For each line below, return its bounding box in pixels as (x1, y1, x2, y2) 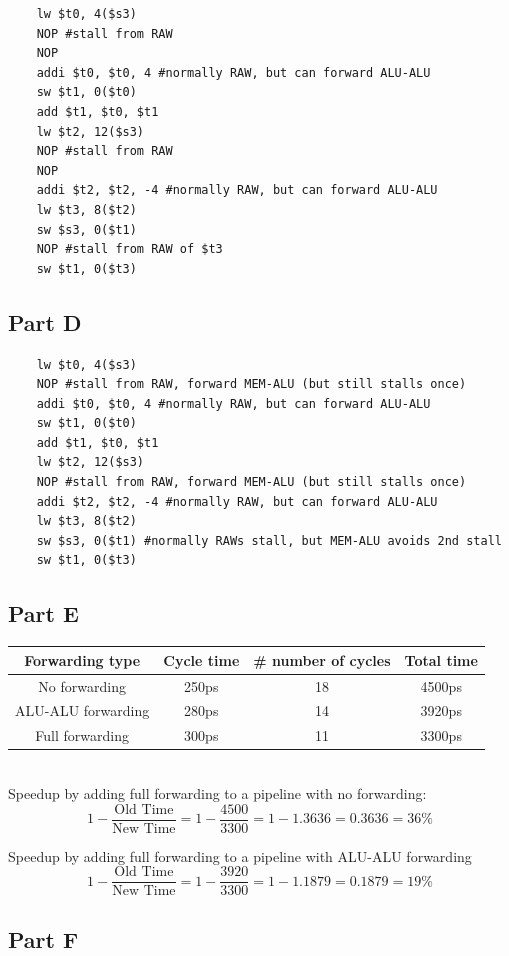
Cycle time (163, 649, 240, 670)
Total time (404, 649, 478, 670)
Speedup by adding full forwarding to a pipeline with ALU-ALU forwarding (8, 845, 472, 866)
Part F (8, 923, 79, 954)
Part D (8, 306, 82, 337)
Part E (8, 598, 79, 629)
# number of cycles (253, 649, 391, 670)
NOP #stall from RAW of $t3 (36, 242, 223, 257)
